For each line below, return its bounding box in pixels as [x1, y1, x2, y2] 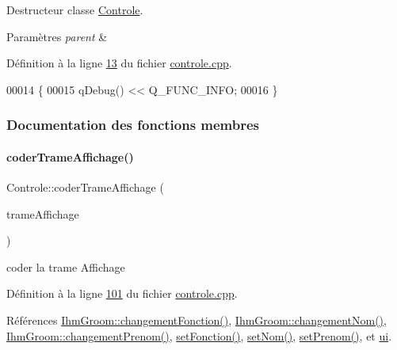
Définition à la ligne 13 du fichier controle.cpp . [6, 55, 232, 71]
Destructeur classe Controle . [6, 2, 143, 17]
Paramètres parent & [6, 28, 108, 44]
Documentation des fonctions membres [6, 115, 260, 135]
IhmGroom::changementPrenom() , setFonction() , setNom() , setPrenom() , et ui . [6, 327, 392, 344]
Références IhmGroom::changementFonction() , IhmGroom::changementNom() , [6, 311, 387, 328]
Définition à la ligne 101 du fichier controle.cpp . [6, 285, 238, 302]
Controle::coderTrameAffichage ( [6, 179, 164, 196]
